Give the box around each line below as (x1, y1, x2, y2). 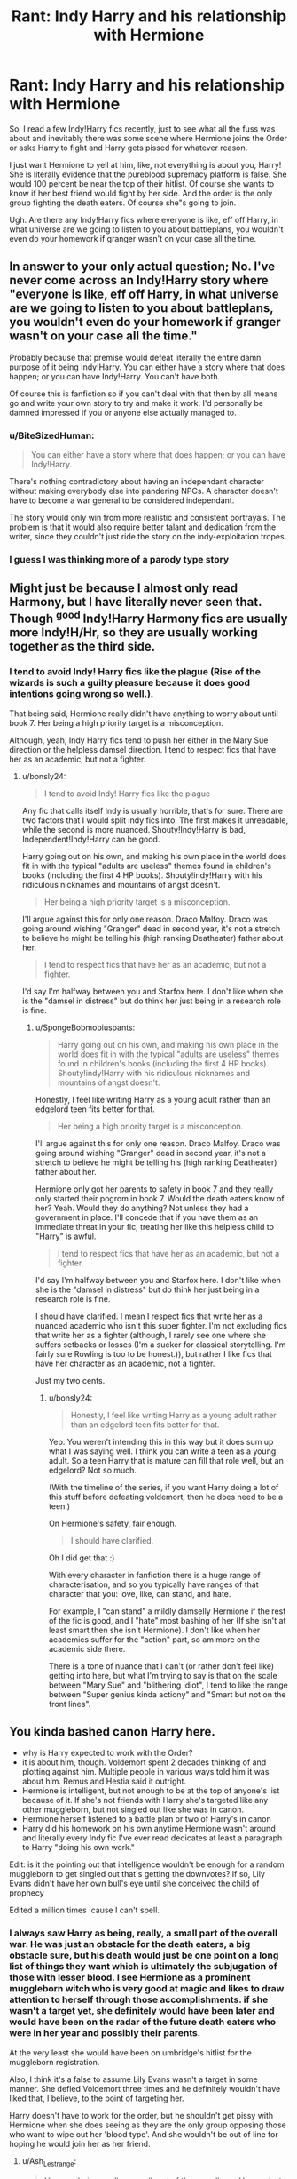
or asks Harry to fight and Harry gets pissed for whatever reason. (9, 142, 248, 153)
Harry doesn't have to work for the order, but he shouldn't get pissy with (9, 2110, 274, 2120)
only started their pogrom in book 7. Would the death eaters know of (35, 1193, 285, 1203)
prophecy (9, 1888, 44, 1898)
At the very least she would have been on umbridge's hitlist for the (9, 2047, 253, 2058)
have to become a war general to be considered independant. (9, 495, 235, 506)
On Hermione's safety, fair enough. (48, 1518, 177, 1528)
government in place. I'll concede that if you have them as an (35, 1211, 259, 1223)
